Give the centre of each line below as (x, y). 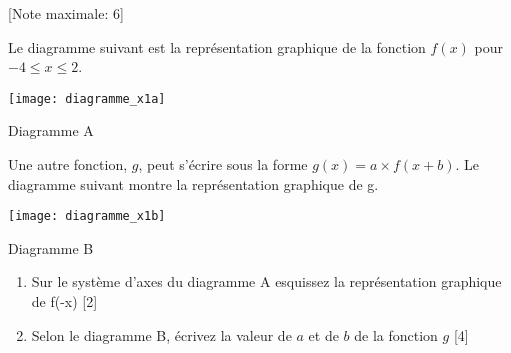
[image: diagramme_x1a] (87, 98)
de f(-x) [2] (64, 301)
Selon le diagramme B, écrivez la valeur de (161, 334)
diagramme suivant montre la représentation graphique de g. (193, 183)
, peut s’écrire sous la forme (223, 164)
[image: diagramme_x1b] (87, 216)
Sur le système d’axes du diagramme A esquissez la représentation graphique (266, 281)
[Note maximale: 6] (66, 13)
